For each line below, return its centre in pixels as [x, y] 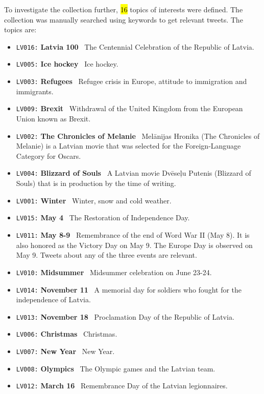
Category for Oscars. [49, 155]
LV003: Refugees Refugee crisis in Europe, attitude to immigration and [131, 81]
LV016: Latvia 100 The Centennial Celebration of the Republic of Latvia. [135, 46]
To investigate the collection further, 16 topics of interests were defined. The [124, 9]
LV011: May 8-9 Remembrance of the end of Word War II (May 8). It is [133, 235]
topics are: [20, 29]
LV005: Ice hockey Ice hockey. [67, 64]
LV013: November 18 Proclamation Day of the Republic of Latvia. [125, 316]
